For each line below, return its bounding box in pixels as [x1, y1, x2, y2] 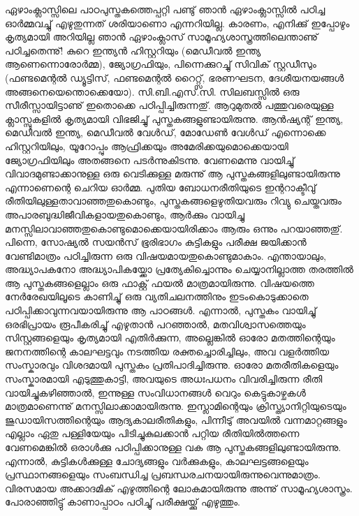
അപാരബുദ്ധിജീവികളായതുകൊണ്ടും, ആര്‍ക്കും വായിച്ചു [5, 207, 244, 221]
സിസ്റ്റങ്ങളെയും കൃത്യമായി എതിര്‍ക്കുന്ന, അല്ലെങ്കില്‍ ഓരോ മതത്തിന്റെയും [5, 330, 335, 345]
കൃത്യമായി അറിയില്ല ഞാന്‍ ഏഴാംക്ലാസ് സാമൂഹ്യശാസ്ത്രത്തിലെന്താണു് [5, 29, 318, 44]
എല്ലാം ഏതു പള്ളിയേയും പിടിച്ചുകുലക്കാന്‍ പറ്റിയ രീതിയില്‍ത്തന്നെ [5, 426, 300, 441]
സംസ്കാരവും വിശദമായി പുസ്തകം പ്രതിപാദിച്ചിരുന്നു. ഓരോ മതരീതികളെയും [5, 357, 339, 372]
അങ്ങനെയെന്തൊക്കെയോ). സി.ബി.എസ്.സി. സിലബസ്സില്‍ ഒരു [5, 84, 300, 98]
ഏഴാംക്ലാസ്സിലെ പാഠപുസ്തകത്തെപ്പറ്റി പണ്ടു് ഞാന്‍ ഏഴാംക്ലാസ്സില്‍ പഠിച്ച [5, 2, 325, 16]
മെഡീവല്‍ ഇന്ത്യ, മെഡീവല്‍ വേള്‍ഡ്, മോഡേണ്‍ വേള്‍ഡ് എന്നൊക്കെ [5, 125, 326, 140]
